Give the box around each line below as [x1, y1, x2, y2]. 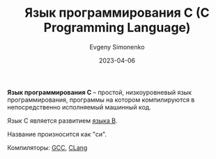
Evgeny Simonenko [89, 43, 145, 51]
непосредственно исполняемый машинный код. [7, 103, 152, 111]
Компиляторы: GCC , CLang [7, 143, 88, 151]
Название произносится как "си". [7, 130, 107, 138]
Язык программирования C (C [24, 5, 210, 21]
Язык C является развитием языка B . [7, 116, 118, 125]
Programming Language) [43, 20, 191, 36]
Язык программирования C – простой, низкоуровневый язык [7, 88, 192, 96]
